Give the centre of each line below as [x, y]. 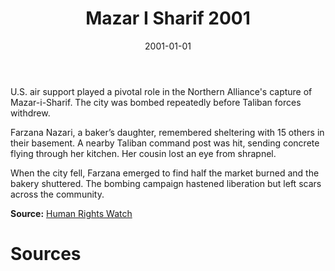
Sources [46, 254]
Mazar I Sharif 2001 [168, 18]
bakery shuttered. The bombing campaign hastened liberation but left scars [166, 183]
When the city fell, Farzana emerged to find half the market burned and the [165, 173]
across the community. [57, 194]
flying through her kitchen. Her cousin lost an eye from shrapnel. [143, 153]
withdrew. [30, 113]
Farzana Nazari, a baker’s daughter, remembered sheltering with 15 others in [167, 132]
